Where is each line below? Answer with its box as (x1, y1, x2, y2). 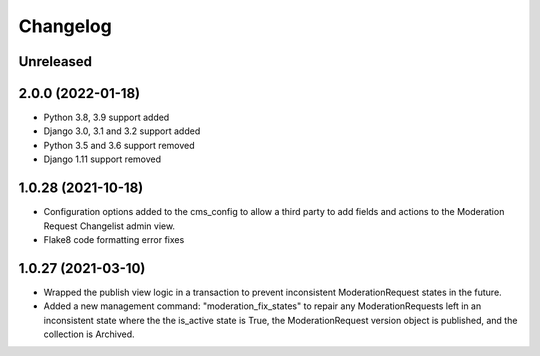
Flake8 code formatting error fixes (43, 233, 185, 245)
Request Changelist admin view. (43, 220, 175, 232)
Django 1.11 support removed (43, 153, 162, 165)
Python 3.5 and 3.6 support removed (43, 139, 195, 151)
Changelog (18, 15, 112, 37)
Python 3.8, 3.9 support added (43, 111, 170, 124)
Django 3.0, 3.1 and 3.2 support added (43, 125, 201, 137)
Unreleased (18, 53, 93, 70)
